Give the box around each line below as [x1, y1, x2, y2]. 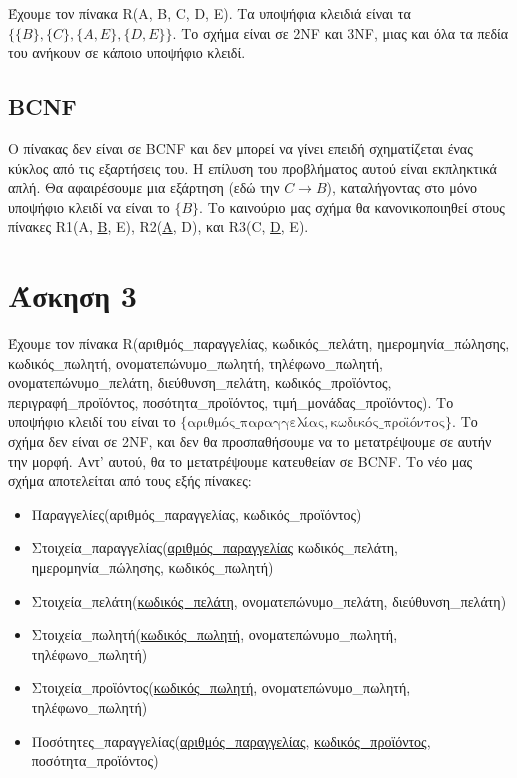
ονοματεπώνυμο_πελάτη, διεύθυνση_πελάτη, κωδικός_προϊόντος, [8, 372, 392, 393]
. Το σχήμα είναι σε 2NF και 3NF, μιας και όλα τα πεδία [172, 22, 509, 43]
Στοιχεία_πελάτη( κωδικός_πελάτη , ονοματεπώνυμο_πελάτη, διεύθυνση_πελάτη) [31, 590, 507, 611]
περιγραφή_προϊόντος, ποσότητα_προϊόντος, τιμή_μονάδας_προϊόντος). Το [8, 391, 454, 412]
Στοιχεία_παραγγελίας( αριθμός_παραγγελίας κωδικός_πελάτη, [31, 537, 398, 558]
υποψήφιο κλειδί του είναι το [8, 411, 176, 432]
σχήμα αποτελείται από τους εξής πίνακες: [8, 470, 252, 491]
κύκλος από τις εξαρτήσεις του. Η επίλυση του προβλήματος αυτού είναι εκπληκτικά [8, 157, 497, 178]
